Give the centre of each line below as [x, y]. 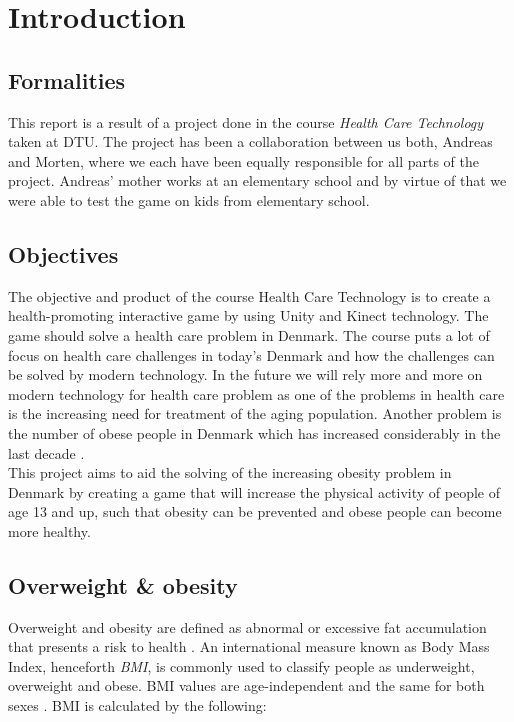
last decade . [46, 452]
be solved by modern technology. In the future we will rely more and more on [245, 374]
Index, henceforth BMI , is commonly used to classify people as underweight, [241, 665]
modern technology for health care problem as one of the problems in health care [256, 393]
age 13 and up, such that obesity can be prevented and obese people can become [255, 511]
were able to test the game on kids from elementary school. [189, 199]
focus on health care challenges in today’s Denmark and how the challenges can [251, 354]
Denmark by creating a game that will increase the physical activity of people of [254, 491]
